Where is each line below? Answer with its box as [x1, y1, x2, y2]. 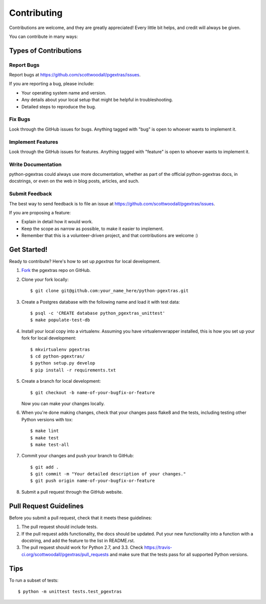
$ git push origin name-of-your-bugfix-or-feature [30, 478, 155, 484]
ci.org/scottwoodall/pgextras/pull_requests [21, 551, 109, 557]
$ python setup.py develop [30, 360, 96, 366]
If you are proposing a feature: [9, 210, 71, 215]
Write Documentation [9, 161, 62, 168]
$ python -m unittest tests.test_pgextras [18, 589, 122, 594]
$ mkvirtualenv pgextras [30, 346, 90, 352]
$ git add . [30, 464, 59, 470]
